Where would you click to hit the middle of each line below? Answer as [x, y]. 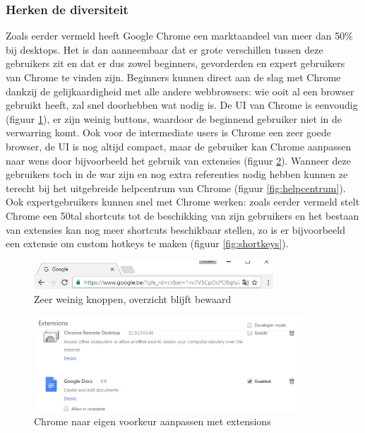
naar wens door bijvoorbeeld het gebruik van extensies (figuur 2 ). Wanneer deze [178, 160]
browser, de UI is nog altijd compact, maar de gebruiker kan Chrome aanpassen [179, 146]
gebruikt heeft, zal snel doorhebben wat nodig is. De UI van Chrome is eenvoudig [182, 105]
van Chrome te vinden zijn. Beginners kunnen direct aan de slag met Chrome [173, 77]
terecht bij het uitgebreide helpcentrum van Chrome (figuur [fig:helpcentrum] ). [176, 188]
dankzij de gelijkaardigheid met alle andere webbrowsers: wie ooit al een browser [180, 91]
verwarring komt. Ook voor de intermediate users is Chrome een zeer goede [168, 132]
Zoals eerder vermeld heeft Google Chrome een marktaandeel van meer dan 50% [179, 36]
